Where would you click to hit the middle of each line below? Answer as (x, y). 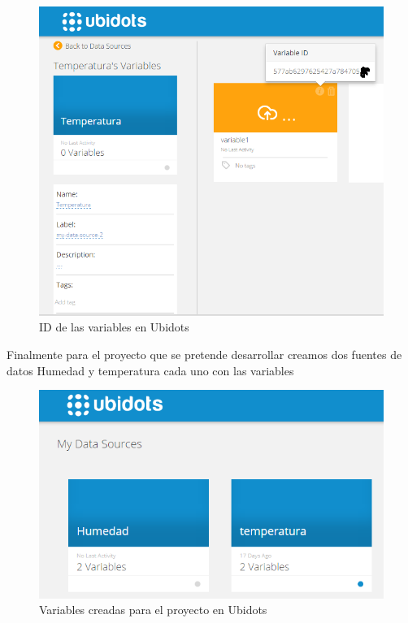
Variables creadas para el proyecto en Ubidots (153, 610)
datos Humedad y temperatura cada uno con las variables (150, 370)
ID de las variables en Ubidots (114, 327)
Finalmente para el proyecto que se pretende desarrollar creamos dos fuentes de (204, 354)
